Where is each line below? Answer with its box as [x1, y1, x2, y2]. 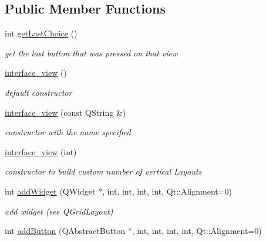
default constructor [5, 86, 72, 98]
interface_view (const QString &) [5, 106, 126, 118]
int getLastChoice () [5, 27, 78, 39]
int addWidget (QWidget [5, 185, 96, 197]
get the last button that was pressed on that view [5, 46, 178, 59]
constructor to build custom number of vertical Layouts [5, 165, 202, 178]
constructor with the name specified [5, 126, 131, 138]
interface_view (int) [5, 145, 77, 158]
